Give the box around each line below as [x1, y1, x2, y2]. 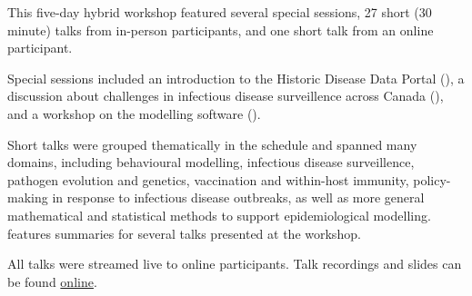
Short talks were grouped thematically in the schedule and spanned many [7, 134, 417, 153]
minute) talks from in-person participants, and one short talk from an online [7, 20, 434, 39]
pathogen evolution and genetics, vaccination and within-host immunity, [7, 170, 409, 189]
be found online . [7, 271, 97, 291]
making [7, 188, 48, 207]
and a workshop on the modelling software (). [7, 104, 261, 123]
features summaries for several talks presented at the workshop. [7, 223, 361, 242]
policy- [413, 170, 451, 189]
